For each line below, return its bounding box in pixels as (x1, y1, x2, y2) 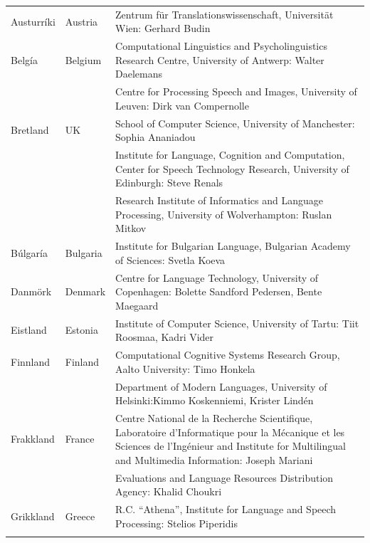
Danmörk (11, 284, 52, 299)
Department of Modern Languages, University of (115, 379, 327, 394)
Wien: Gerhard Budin (115, 21, 211, 36)
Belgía (11, 52, 38, 67)
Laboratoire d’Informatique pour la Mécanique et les (115, 424, 345, 439)
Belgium (65, 52, 102, 67)
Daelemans (115, 66, 163, 81)
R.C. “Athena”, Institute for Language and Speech (115, 502, 337, 516)
